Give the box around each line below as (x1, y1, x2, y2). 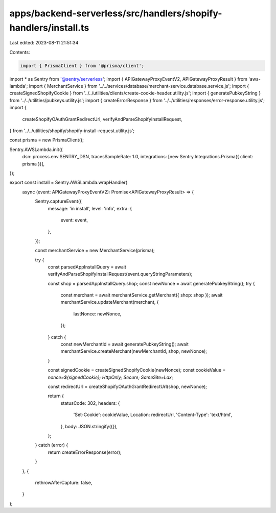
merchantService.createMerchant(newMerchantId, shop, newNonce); (60, 348, 207, 354)
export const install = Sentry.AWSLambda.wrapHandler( (9, 179, 128, 186)
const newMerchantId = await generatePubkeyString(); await (60, 341, 189, 347)
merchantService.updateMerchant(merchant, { (60, 299, 159, 305)
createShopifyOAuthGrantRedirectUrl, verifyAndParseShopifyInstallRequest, (22, 116, 182, 122)
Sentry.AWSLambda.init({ (9, 146, 63, 153)
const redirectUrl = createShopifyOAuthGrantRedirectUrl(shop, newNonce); (48, 383, 207, 389)
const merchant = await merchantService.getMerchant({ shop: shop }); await (60, 292, 223, 298)
